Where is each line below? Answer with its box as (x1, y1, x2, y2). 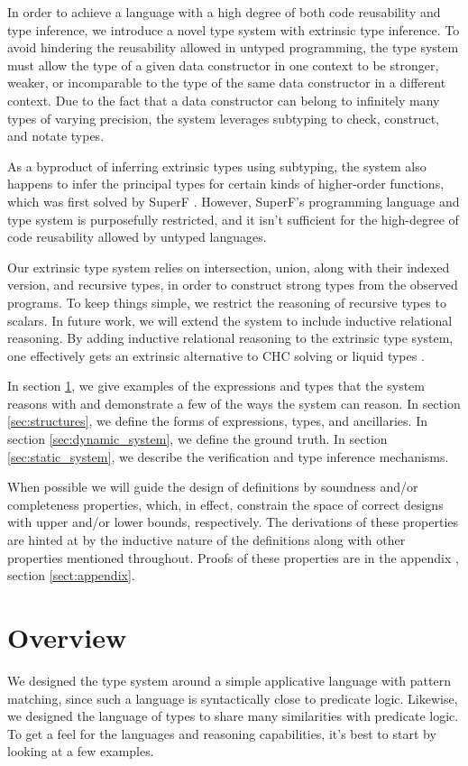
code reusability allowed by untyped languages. (7, 227, 267, 246)
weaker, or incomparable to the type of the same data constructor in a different (7, 73, 446, 92)
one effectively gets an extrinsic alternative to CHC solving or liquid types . (7, 346, 425, 365)
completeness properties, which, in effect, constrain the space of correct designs (7, 494, 444, 513)
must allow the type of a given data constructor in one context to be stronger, (7, 55, 439, 74)
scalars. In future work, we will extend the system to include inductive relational (7, 310, 453, 329)
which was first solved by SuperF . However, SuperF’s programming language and (7, 191, 460, 210)
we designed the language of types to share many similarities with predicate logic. (7, 706, 459, 725)
